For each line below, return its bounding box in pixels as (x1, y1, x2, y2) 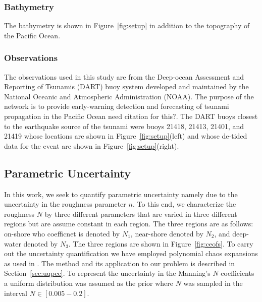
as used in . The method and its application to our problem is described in (4, 258, 235, 268)
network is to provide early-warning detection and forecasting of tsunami (4, 101, 229, 111)
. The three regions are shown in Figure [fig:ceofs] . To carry (68, 238, 253, 249)
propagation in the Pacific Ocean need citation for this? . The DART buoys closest (4, 111, 258, 121)
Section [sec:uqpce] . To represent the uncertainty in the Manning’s (4, 268, 211, 278)
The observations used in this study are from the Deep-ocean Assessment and (4, 71, 244, 82)
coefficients (221, 268, 254, 278)
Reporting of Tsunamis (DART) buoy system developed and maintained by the (4, 81, 249, 92)
